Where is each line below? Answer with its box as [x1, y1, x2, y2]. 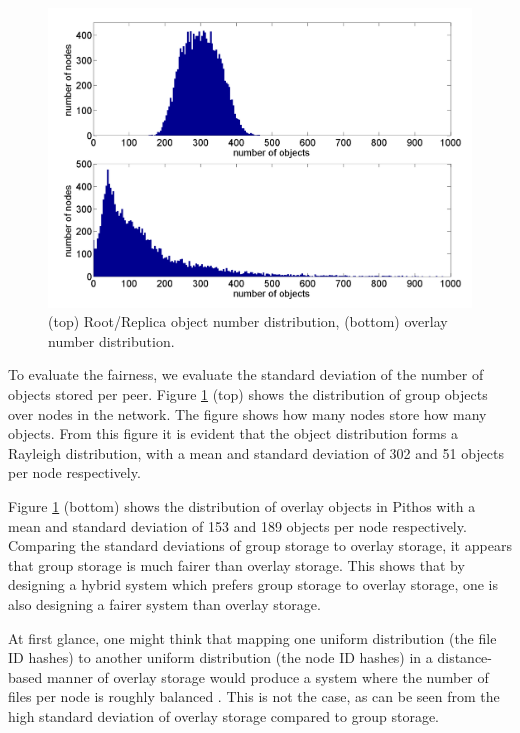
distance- [437, 647, 492, 668]
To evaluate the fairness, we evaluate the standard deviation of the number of [8, 364, 484, 385]
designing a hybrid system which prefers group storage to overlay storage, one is [8, 574, 499, 595]
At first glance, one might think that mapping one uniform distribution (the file [8, 627, 497, 648]
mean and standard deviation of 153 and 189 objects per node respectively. [8, 515, 467, 536]
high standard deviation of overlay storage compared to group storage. [8, 705, 439, 726]
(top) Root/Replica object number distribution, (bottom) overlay [48, 311, 448, 332]
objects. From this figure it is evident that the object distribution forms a [8, 423, 458, 444]
